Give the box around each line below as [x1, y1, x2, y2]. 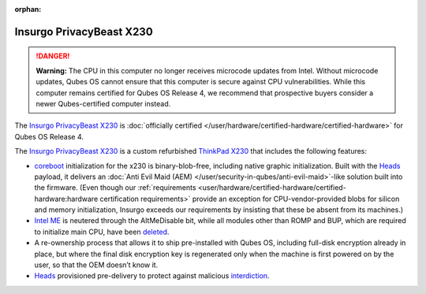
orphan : [14, 5, 42, 13]
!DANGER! [35, 51, 70, 61]
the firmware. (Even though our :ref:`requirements [34, 183, 196, 192]
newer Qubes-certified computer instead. [35, 99, 171, 108]
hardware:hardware [34, 194, 99, 203]
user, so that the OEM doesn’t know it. [34, 260, 159, 270]
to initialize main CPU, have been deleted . [34, 227, 170, 236]
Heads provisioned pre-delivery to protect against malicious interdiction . [34, 271, 270, 281]
